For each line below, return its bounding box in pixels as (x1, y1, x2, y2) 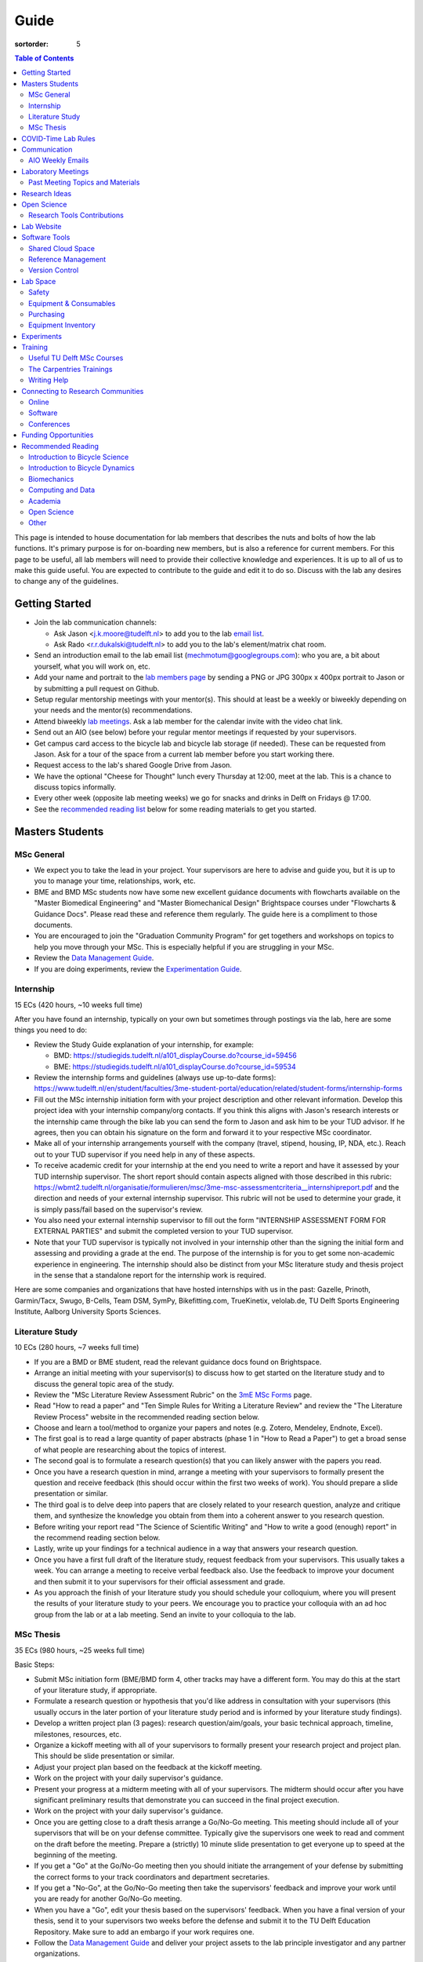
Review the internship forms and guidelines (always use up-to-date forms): (34, 1073, 277, 1082)
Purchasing (28, 309, 66, 319)
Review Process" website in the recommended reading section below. (34, 1412, 260, 1421)
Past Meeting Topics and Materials (28, 177, 140, 188)
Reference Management (28, 254, 107, 264)
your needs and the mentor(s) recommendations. (34, 706, 193, 715)
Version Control (28, 265, 79, 275)
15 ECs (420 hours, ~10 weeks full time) (14, 1000, 143, 1009)
